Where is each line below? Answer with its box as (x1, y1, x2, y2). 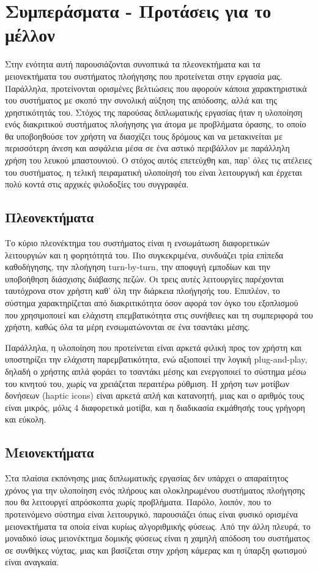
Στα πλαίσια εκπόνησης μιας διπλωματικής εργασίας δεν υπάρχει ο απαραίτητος (5, 472, 288, 484)
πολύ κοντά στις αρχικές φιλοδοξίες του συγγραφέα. (5, 178, 189, 190)
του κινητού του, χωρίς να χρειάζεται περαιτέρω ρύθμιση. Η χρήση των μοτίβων (5, 377, 290, 389)
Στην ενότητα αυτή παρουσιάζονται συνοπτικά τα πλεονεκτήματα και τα (5, 58, 261, 70)
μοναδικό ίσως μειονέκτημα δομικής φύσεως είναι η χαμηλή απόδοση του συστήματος (5, 532, 310, 544)
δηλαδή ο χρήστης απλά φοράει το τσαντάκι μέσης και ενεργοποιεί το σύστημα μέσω (5, 364, 306, 377)
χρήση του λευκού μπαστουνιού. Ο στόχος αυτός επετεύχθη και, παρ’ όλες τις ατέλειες (5, 154, 312, 167)
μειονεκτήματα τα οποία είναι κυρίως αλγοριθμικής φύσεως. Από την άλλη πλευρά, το (5, 519, 311, 532)
